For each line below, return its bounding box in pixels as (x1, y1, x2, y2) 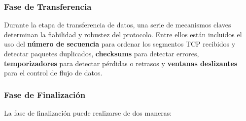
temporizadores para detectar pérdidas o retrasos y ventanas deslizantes (4, 58, 238, 68)
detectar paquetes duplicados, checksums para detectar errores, (4, 48, 199, 58)
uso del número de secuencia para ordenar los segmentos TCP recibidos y (4, 39, 236, 49)
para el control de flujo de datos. (4, 68, 103, 78)
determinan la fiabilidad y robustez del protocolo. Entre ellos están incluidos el (4, 29, 242, 39)
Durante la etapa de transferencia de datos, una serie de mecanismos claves (4, 20, 231, 30)
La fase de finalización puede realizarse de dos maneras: (4, 108, 172, 118)
